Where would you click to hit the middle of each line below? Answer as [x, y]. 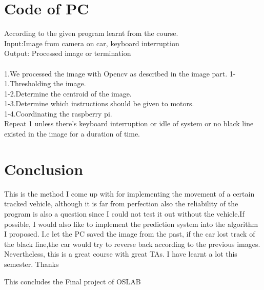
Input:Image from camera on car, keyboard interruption [92, 43]
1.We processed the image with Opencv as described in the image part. [116, 73]
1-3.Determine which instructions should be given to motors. [99, 103]
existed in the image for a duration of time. [72, 134]
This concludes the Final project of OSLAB [73, 281]
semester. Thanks [32, 264]
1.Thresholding [28, 83]
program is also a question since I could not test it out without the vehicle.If [124, 213]
